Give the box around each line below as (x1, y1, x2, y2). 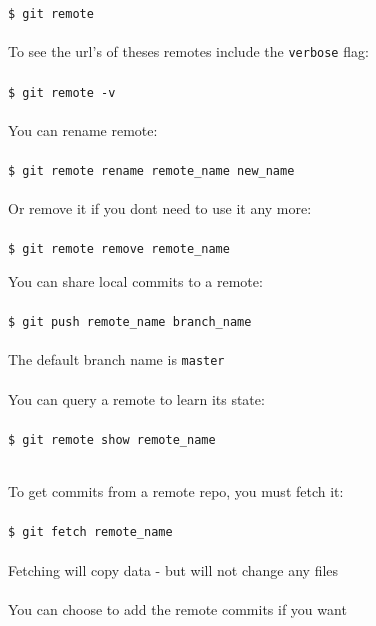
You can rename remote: (8, 119, 158, 140)
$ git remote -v (8, 85, 116, 100)
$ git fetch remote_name (8, 525, 173, 540)
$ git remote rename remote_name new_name (8, 163, 295, 178)
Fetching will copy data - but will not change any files (8, 559, 339, 580)
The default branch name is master (8, 349, 225, 370)
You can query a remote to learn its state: (8, 388, 265, 409)
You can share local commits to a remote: (8, 271, 263, 292)
